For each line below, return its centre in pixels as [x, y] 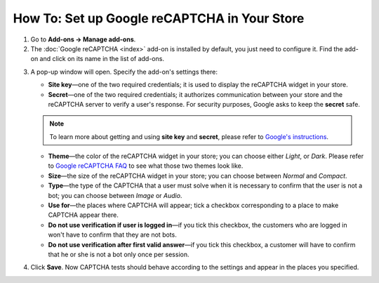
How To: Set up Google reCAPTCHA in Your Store [159, 18]
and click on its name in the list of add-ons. [102, 59]
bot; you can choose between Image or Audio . [115, 195]
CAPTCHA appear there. [84, 215]
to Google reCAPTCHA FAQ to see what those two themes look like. [146, 166]
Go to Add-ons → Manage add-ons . [83, 39]
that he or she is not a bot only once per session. [119, 254]
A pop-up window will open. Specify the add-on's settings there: [124, 72]
